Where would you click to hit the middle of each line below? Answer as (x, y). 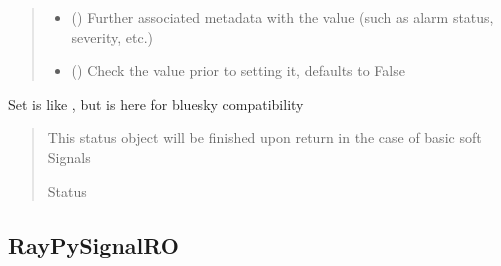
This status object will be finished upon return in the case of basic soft (264, 137)
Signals (69, 156)
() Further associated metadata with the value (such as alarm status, (282, 17)
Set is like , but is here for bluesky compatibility (156, 103)
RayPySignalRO (93, 244)
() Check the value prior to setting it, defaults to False (238, 70)
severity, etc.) (112, 36)
